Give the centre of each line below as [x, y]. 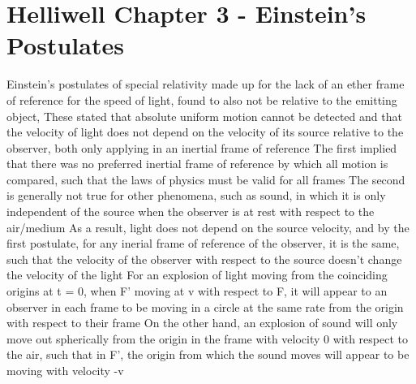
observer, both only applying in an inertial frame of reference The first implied [202, 147]
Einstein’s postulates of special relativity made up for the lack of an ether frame [206, 84]
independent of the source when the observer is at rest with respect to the [191, 211]
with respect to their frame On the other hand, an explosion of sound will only [202, 323]
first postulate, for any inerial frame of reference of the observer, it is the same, [203, 243]
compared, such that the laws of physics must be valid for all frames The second [206, 179]
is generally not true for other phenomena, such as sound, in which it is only [196, 195]
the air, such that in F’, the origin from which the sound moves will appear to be [208, 354]
